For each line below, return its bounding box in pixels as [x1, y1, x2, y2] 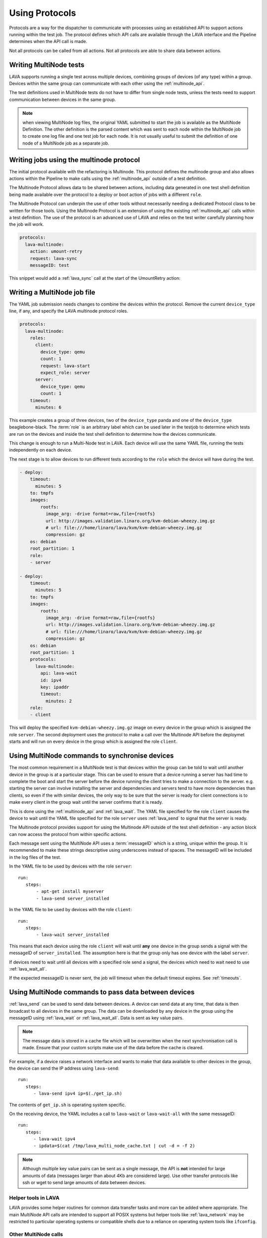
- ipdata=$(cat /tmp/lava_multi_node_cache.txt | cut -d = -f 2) [33, 1143, 195, 1149]
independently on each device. [9, 447, 73, 453]
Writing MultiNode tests [9, 60, 85, 69]
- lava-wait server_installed [36, 932, 110, 938]
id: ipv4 [40, 677, 62, 683]
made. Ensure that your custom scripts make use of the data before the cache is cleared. [22, 1045, 204, 1051]
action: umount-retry [30, 249, 83, 255]
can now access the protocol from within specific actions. [9, 831, 127, 837]
